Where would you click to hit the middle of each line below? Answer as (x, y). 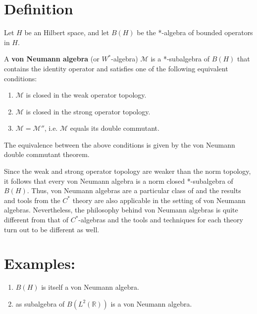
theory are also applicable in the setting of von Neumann (159, 200)
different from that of (36, 220)
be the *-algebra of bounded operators (195, 32)
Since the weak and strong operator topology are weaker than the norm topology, (128, 171)
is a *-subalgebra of (180, 59)
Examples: (40, 263)
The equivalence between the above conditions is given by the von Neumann (120, 144)
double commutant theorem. (47, 154)
